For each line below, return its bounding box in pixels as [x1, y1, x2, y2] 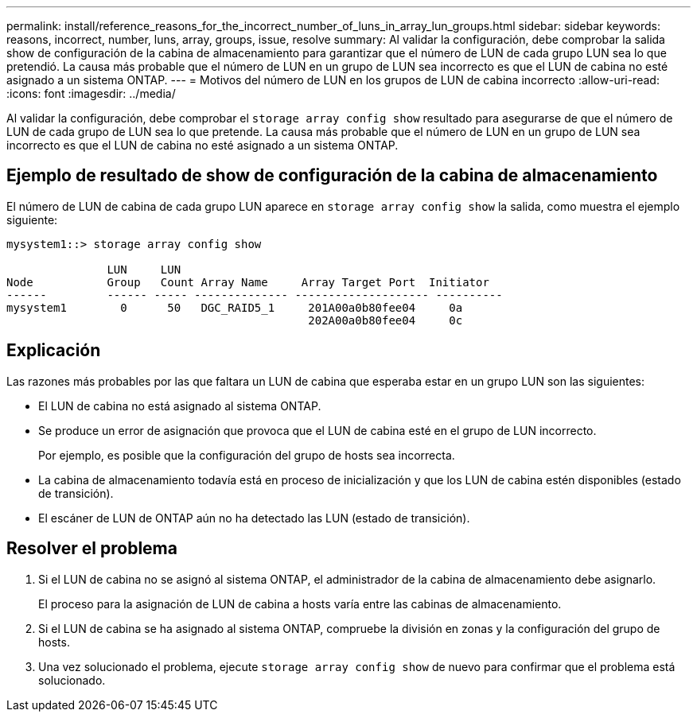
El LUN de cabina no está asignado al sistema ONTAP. [38, 398, 321, 413]
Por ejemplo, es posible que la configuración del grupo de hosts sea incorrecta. [38, 448, 455, 462]
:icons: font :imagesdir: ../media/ [6, 87, 176, 100]
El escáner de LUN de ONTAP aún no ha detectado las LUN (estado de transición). [38, 510, 470, 525]
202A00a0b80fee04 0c [308, 313, 463, 327]
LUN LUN [107, 262, 181, 276]
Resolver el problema [6, 538, 177, 559]
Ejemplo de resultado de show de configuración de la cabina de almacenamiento [6, 165, 658, 186]
